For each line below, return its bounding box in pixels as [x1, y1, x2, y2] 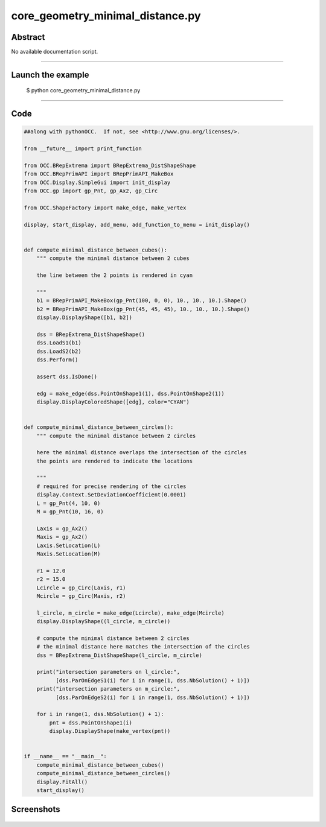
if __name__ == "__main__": [24, 753, 107, 760]
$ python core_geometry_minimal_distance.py [26, 87, 141, 94]
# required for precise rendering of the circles [36, 483, 187, 490]
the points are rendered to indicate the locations [36, 457, 193, 464]
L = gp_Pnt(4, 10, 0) [36, 499, 101, 507]
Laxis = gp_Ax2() [36, 525, 88, 532]
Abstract [11, 32, 45, 42]
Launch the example [11, 69, 89, 80]
